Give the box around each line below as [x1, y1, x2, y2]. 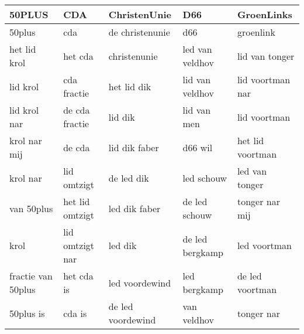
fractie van [9, 269, 53, 282]
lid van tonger [237, 49, 295, 63]
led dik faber [108, 201, 161, 215]
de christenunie [108, 25, 170, 39]
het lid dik [108, 79, 151, 93]
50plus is [9, 306, 45, 320]
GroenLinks [237, 8, 292, 21]
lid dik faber [108, 140, 159, 154]
